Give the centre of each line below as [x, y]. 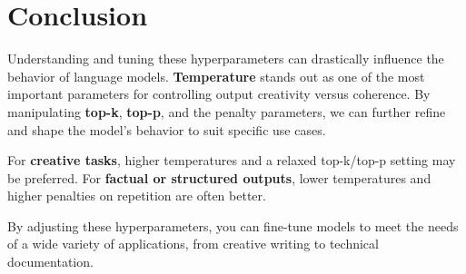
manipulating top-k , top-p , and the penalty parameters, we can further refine [227, 111]
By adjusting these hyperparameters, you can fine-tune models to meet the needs [233, 225]
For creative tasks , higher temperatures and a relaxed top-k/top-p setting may [232, 160]
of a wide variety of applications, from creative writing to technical [193, 244]
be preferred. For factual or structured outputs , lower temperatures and [219, 177]
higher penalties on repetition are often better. [137, 196]
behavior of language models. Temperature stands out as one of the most [216, 76]
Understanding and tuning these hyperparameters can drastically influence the [226, 59]
